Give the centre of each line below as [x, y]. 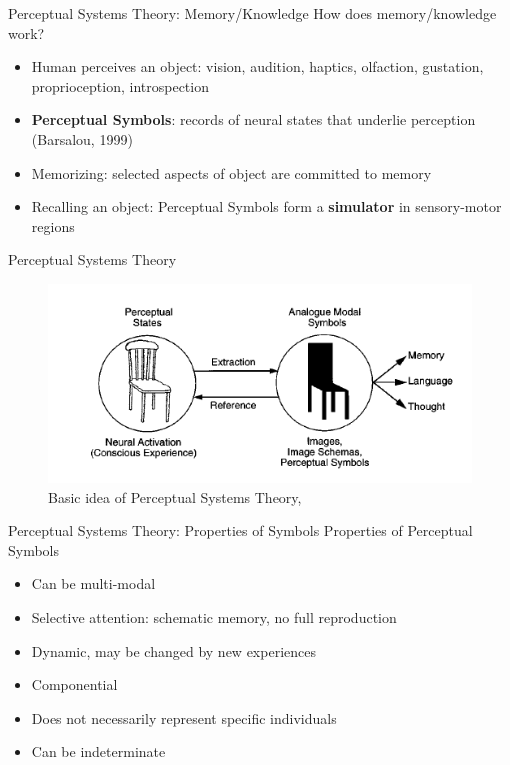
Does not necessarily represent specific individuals [184, 717]
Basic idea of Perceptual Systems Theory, [175, 496]
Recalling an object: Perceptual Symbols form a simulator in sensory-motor [266, 206]
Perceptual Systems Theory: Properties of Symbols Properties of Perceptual [240, 530]
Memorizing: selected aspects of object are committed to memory [231, 172]
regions [53, 225]
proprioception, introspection [120, 85]
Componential [74, 684]
